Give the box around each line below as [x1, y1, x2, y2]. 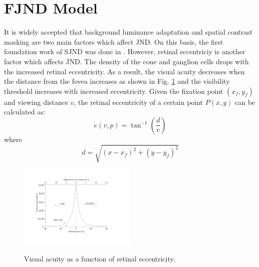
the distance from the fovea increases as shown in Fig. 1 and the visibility [4, 76, 230, 86]
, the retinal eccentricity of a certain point [74, 96, 203, 107]
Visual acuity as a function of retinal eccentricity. [24, 253, 175, 263]
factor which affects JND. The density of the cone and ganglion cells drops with [4, 56, 249, 66]
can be [234, 96, 255, 107]
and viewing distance [4, 96, 69, 107]
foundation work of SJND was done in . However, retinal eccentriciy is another [4, 46, 245, 57]
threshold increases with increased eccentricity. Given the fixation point [4, 85, 223, 96]
